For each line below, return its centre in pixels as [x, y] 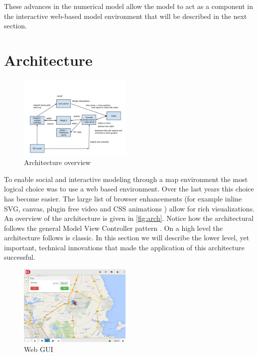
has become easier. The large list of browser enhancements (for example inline [123, 198]
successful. [20, 257]
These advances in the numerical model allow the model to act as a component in [129, 6]
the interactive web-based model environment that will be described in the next [126, 16]
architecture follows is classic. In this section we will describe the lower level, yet [127, 238]
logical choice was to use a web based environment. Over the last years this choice [129, 189]
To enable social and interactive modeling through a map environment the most [126, 179]
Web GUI [39, 349]
